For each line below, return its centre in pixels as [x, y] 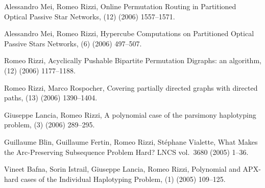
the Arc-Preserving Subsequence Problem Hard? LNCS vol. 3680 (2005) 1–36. [126, 152]
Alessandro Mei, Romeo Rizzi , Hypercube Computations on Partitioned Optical [129, 33]
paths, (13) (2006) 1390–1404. [51, 98]
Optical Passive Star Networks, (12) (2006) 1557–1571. [90, 16]
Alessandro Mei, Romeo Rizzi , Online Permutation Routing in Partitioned [120, 6]
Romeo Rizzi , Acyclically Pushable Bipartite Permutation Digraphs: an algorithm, [133, 60]
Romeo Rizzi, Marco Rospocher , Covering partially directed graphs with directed [131, 87]
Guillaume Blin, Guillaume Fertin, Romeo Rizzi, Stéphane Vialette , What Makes [131, 141]
